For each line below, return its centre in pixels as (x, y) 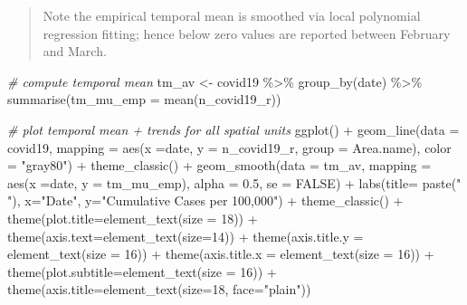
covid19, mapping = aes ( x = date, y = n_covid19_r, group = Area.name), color (229, 147)
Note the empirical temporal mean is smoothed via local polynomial (232, 15)
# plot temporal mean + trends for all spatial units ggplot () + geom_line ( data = (233, 129)
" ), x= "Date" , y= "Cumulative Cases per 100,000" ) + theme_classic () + (205, 200)
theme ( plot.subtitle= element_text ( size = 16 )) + (142, 271)
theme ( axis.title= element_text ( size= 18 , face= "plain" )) (159, 289)
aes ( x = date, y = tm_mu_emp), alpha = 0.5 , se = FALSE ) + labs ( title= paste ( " (234, 182)
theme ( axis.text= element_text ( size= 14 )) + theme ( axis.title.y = (186, 236)
